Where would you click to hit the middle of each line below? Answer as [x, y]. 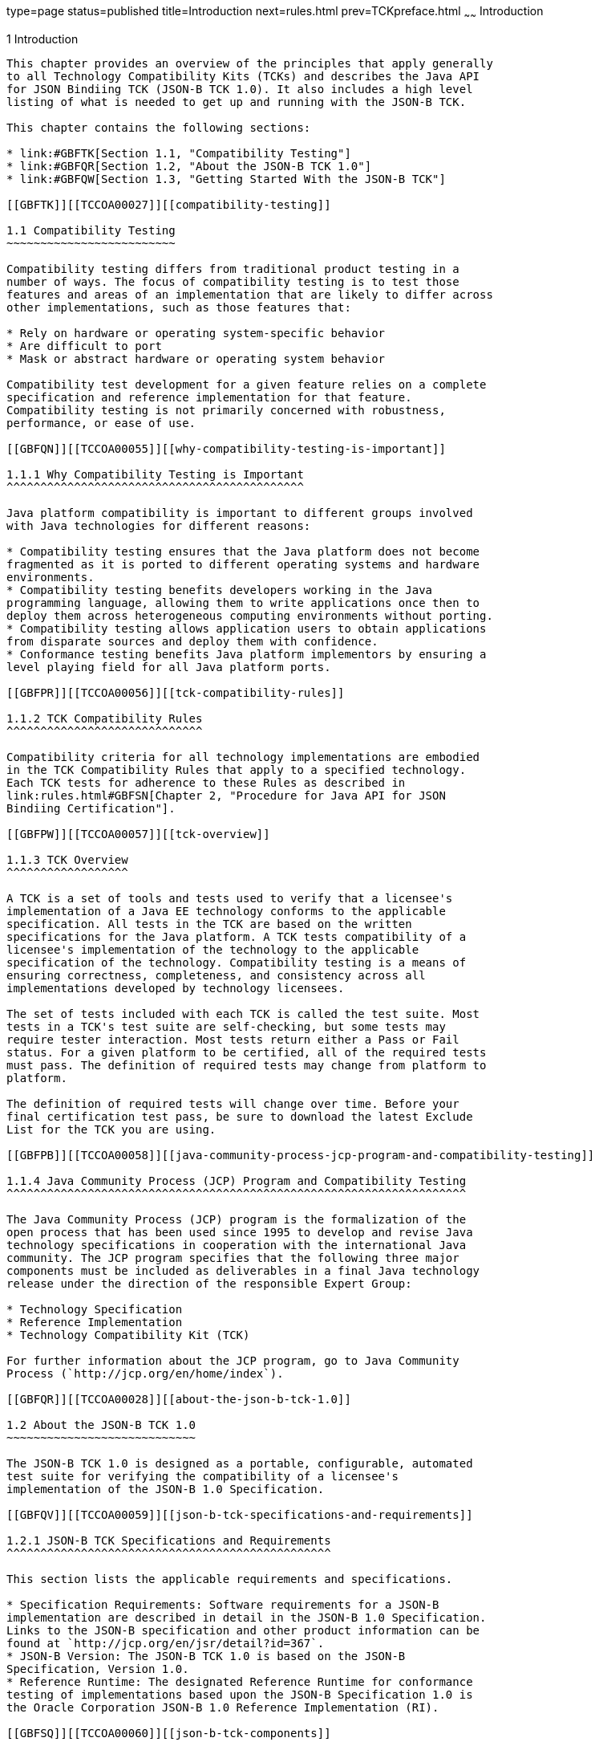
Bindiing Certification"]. [91, 808]
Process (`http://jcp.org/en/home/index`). [145, 1373]
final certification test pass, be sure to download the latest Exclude [240, 1116]
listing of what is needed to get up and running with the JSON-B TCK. [237, 102]
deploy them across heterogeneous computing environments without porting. [250, 615]
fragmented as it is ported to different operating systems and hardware [243, 564]
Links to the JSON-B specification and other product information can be [243, 1630]
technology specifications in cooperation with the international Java [237, 1245]
